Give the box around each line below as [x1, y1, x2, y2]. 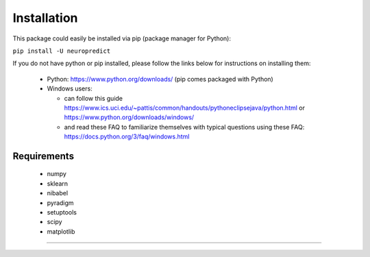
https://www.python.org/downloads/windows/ [64, 113, 195, 121]
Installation [12, 10, 78, 25]
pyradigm [47, 199, 75, 207]
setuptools [47, 208, 77, 217]
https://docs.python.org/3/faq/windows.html [64, 132, 190, 140]
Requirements [12, 150, 75, 162]
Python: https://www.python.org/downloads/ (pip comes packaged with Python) [47, 75, 273, 83]
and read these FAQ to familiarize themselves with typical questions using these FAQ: [64, 123, 305, 131]
